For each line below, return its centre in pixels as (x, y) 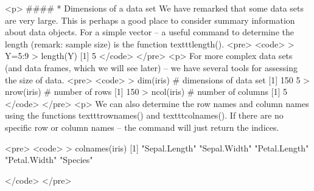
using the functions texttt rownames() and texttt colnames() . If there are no (144, 115)
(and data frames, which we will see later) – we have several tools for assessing (151, 67)
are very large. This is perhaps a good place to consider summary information (150, 20)
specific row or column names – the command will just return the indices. (142, 127)
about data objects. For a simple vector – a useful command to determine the (149, 32)
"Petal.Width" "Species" (49, 160)
